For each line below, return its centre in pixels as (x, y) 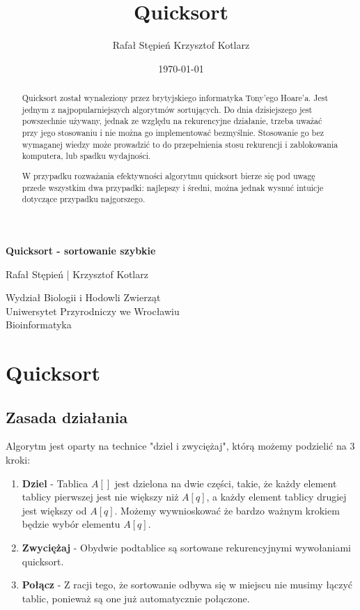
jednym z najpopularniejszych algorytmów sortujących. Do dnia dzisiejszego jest (167, 109)
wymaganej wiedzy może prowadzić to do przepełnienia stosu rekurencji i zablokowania (180, 144)
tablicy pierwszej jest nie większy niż (100, 497)
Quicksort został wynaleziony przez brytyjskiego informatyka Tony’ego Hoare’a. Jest (175, 98)
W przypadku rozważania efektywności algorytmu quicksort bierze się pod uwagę (169, 175)
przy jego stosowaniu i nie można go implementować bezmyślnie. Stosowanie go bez (173, 133)
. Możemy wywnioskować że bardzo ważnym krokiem (227, 510)
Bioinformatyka (39, 325)
